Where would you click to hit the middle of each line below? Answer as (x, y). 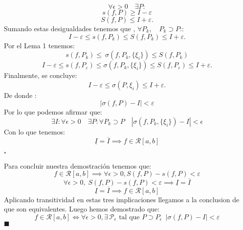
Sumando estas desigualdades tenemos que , (70, 28)
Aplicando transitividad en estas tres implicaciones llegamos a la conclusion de (122, 199)
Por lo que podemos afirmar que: (53, 112)
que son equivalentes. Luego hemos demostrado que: (82, 209)
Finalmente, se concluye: (41, 75)
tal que (129, 217)
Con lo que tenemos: (34, 131)
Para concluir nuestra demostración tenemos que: (78, 165)
